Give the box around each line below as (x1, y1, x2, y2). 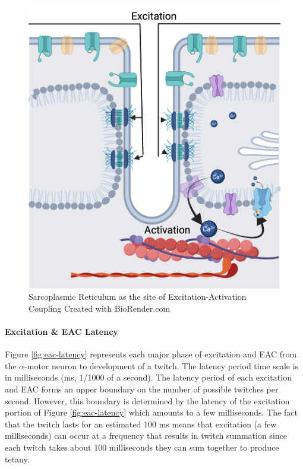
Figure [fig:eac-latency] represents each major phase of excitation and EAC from (5, 348, 297, 360)
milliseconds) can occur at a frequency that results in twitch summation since (5, 429, 287, 442)
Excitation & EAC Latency (5, 325, 118, 338)
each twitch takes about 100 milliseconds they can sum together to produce (5, 441, 279, 453)
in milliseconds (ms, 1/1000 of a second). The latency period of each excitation (5, 371, 292, 384)
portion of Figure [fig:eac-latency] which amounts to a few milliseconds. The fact (5, 406, 298, 419)
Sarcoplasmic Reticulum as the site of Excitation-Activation (29, 290, 247, 303)
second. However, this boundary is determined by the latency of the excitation (5, 394, 290, 407)
